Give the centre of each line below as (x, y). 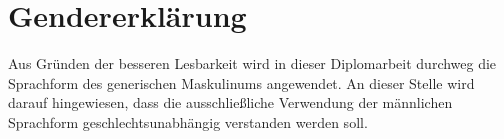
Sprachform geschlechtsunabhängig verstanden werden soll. (188, 121)
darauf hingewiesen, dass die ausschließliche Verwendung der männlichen (230, 102)
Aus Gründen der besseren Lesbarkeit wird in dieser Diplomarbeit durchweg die (252, 63)
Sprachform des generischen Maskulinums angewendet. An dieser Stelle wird (241, 82)
